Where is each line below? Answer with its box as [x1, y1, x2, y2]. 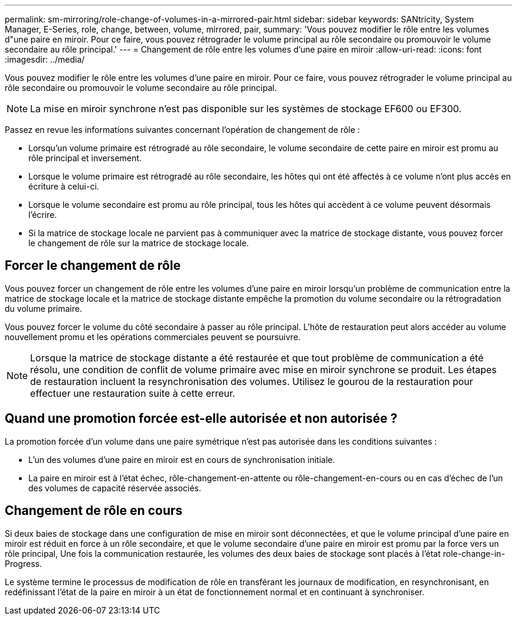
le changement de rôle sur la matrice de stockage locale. [28, 238, 249, 248]
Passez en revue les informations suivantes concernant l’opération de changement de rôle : [5, 125, 360, 135]
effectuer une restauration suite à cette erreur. [30, 387, 235, 399]
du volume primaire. [5, 303, 82, 314]
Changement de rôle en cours [5, 503, 183, 518]
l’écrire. [28, 210, 57, 220]
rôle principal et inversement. [28, 153, 142, 163]
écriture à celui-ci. [28, 181, 99, 191]
